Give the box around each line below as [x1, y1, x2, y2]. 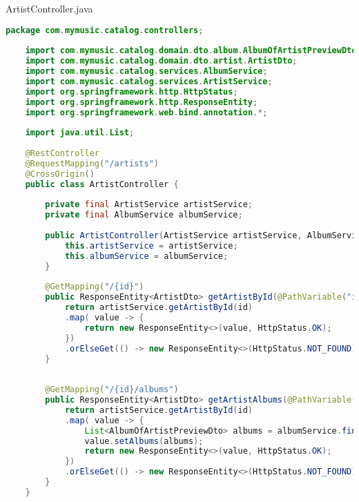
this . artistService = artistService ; [64, 240, 238, 251]
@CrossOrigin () [25, 168, 95, 179]
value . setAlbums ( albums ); [84, 436, 204, 446]
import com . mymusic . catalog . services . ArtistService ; [25, 76, 273, 86]
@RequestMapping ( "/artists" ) [25, 158, 159, 168]
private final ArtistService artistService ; [45, 200, 253, 210]
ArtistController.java [6, 1, 93, 15]
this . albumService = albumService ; [64, 251, 229, 261]
